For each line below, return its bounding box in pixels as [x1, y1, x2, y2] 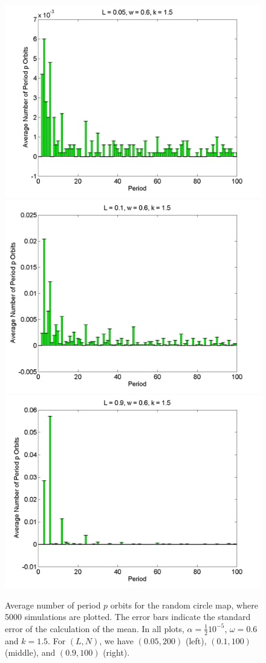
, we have [99, 634, 134, 647]
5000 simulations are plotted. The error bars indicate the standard [5, 610, 251, 623]
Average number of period [5, 598, 101, 611]
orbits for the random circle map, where [110, 598, 258, 611]
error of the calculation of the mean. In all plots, [5, 622, 184, 635]
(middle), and [5, 646, 56, 659]
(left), [185, 634, 207, 647]
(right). [103, 646, 130, 659]
